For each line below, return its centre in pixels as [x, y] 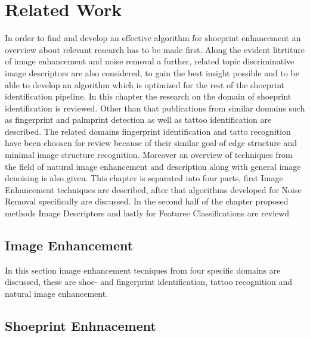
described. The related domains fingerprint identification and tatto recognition [148, 131]
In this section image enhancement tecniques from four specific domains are [143, 270]
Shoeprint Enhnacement [80, 325]
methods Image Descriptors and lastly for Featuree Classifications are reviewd [147, 213]
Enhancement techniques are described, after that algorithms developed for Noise [153, 189]
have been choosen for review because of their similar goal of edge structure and [151, 143]
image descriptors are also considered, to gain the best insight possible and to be [152, 72]
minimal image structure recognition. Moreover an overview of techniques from [149, 155]
